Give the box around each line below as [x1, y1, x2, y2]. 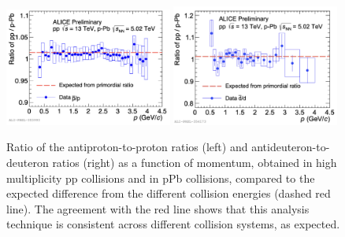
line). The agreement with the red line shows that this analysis [6, 200, 310, 217]
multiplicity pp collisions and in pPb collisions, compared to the [6, 169, 315, 186]
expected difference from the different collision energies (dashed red [6, 185, 331, 202]
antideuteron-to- [251, 139, 330, 155]
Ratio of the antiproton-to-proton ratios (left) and [6, 139, 248, 155]
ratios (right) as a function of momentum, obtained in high [52, 154, 337, 170]
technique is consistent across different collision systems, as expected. [6, 216, 340, 232]
